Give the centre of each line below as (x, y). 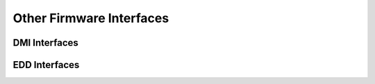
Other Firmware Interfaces (91, 18)
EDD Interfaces (46, 65)
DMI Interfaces (46, 43)
